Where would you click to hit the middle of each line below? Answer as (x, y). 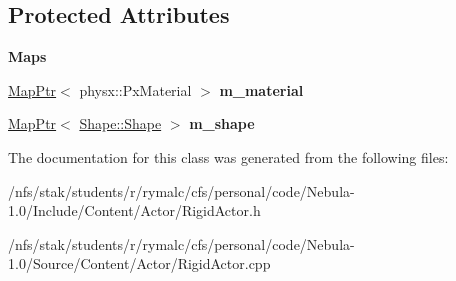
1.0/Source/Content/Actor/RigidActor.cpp (139, 263)
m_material (261, 89)
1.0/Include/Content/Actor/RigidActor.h (134, 210)
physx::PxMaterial (135, 89)
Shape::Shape (120, 123)
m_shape (222, 123)
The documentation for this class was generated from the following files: (228, 156)
